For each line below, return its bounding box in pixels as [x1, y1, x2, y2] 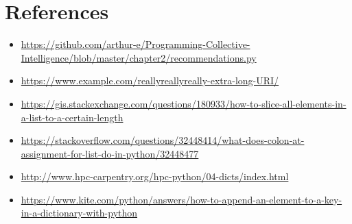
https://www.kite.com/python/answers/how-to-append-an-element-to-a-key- [21, 192, 342, 206]
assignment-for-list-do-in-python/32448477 [21, 146, 199, 160]
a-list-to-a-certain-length [21, 110, 124, 124]
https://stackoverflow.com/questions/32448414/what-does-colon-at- [21, 133, 305, 147]
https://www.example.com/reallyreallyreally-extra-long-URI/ [21, 73, 279, 88]
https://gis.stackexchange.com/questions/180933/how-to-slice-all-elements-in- [21, 96, 347, 110]
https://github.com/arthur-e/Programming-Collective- [21, 37, 250, 51]
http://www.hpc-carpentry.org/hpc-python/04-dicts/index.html [21, 169, 289, 184]
